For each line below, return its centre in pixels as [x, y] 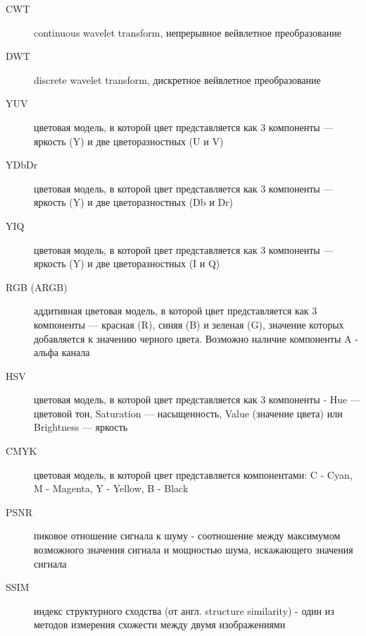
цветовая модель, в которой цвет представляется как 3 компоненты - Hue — [197, 399]
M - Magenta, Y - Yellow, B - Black [111, 488]
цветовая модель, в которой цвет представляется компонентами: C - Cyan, [193, 474]
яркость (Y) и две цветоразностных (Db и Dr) [134, 202]
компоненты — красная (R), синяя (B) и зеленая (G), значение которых [189, 324]
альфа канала [62, 352]
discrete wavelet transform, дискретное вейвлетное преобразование [177, 79]
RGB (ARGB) [37, 287]
